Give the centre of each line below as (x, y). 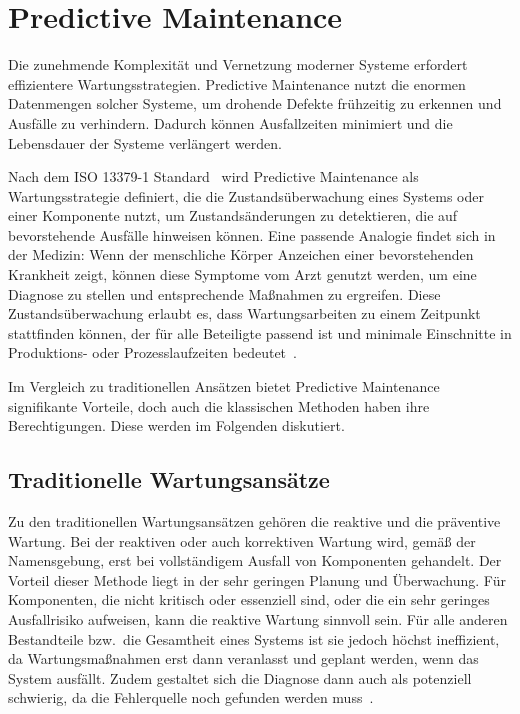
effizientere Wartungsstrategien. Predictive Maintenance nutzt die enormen (237, 83)
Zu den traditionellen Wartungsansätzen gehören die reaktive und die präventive (254, 521)
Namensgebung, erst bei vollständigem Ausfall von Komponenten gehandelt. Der (255, 560)
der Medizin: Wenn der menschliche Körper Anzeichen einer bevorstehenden (241, 254)
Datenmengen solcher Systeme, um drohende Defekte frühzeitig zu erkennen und (255, 103)
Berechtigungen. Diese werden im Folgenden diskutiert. (176, 425)
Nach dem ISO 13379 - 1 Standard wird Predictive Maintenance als (213, 176)
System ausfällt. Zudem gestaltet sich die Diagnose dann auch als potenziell (240, 677)
